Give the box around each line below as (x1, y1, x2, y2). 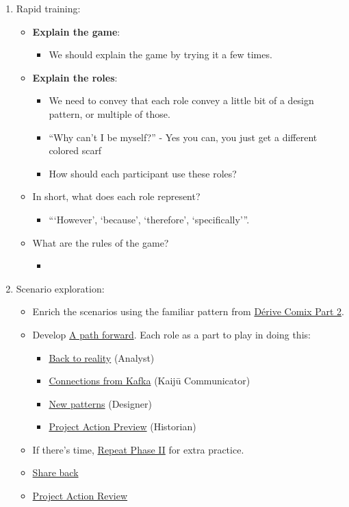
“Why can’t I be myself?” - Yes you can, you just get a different (49, 129, 318, 144)
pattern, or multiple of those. (49, 106, 170, 121)
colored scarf (49, 143, 102, 158)
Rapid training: (16, 1, 81, 15)
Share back (32, 465, 79, 480)
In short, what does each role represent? (32, 189, 201, 203)
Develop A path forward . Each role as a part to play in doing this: (32, 327, 311, 341)
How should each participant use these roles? (49, 166, 237, 180)
